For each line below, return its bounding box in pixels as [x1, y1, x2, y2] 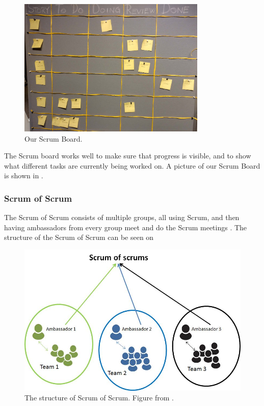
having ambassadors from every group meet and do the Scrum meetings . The [4, 222, 247, 232]
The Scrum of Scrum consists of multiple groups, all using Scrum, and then [4, 212, 240, 223]
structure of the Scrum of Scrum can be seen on [4, 232, 154, 242]
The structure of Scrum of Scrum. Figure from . [24, 392, 174, 403]
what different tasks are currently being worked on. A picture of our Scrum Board [4, 160, 260, 171]
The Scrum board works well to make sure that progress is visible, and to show [4, 150, 251, 161]
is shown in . [4, 170, 43, 181]
